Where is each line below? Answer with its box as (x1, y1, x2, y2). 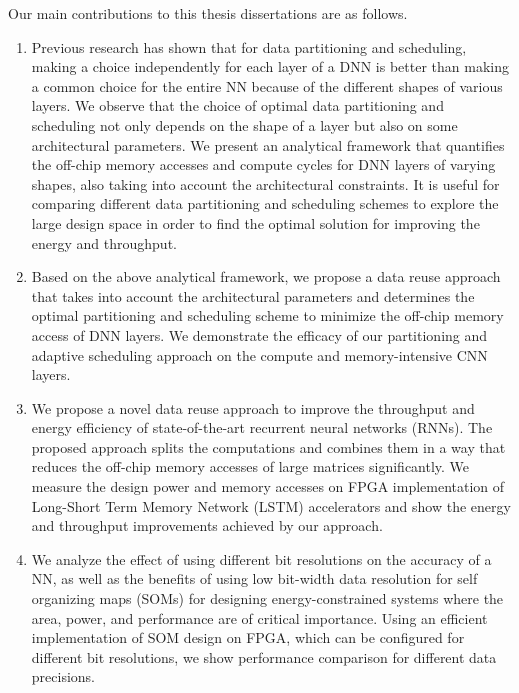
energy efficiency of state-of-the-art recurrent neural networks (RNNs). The (31, 417, 493, 438)
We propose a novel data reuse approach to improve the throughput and (31, 397, 475, 418)
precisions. (31, 666, 95, 687)
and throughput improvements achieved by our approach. (31, 515, 383, 536)
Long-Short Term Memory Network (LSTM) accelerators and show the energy (31, 495, 511, 516)
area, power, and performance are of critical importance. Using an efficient (31, 607, 488, 628)
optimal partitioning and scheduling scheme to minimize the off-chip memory (31, 305, 504, 326)
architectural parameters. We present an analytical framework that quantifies (31, 134, 505, 155)
